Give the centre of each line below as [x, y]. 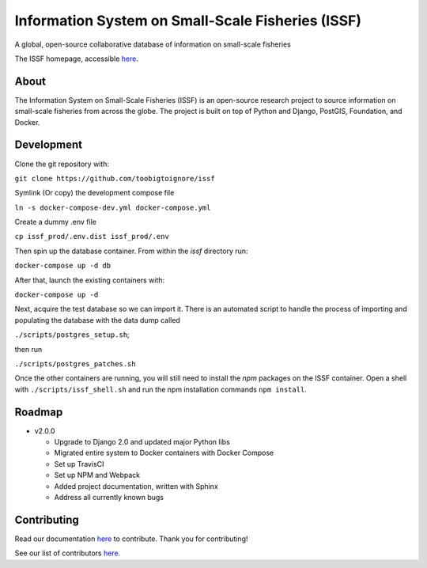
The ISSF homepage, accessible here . [76, 59]
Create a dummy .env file [55, 222]
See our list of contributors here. [68, 553]
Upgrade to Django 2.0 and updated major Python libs [142, 442]
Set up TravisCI [79, 464]
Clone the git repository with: [62, 164]
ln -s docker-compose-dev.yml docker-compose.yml [113, 207]
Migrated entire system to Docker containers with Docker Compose [164, 453]
